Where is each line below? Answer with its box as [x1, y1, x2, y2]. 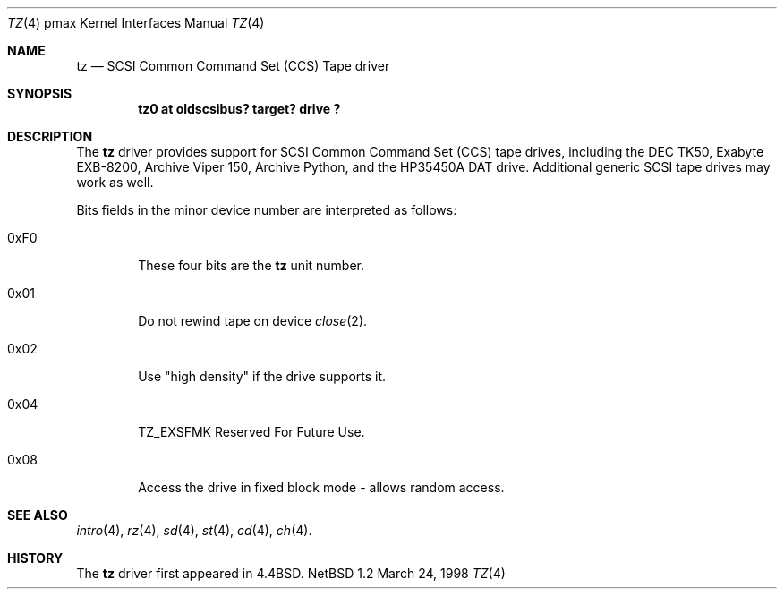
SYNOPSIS [7, 86, 72, 101]
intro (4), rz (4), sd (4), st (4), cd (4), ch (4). [76, 523, 312, 538]
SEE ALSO [7, 507, 68, 523]
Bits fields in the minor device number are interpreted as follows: [76, 202, 457, 217]
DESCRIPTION [7, 129, 93, 144]
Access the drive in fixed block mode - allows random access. [138, 480, 505, 495]
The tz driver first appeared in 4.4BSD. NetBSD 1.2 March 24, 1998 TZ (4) [76, 566, 506, 581]
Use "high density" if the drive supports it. [138, 369, 387, 384]
